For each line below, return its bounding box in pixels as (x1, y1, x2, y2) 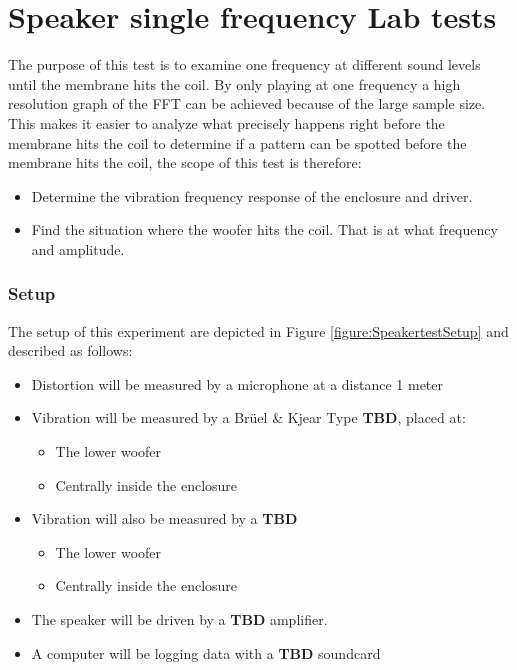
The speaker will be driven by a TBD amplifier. (31, 609, 328, 630)
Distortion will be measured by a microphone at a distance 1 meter (31, 373, 444, 394)
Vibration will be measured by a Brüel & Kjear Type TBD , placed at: (31, 407, 466, 428)
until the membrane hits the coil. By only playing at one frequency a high (8, 73, 461, 94)
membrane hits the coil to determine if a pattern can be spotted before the (8, 132, 467, 153)
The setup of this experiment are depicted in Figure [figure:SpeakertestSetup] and (8, 320, 509, 341)
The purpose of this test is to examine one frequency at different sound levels (8, 54, 481, 75)
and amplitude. (31, 238, 125, 259)
